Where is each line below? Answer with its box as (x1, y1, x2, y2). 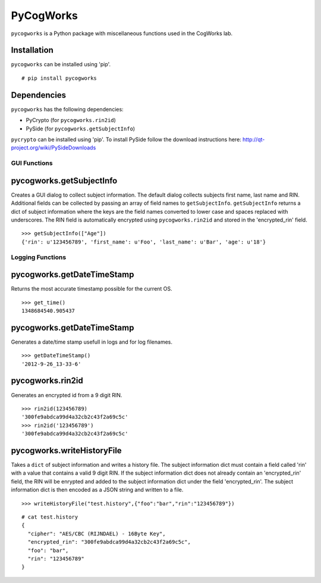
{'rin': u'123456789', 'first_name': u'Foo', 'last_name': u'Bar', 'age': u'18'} (21, 238, 266, 245)
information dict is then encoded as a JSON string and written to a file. (11, 486, 184, 494)
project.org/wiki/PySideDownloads (11, 144, 96, 151)
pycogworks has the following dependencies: (11, 105, 124, 113)
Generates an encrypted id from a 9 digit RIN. (11, 391, 122, 398)
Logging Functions (11, 253, 67, 261)
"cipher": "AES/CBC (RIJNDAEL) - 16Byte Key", (27, 530, 166, 537)
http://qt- (243, 136, 265, 143)
